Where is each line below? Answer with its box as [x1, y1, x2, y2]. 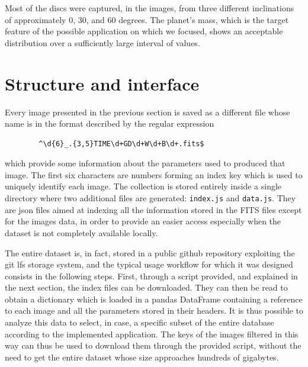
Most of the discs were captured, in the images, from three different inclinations [5, 2, 294, 14]
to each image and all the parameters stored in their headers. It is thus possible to [5, 304, 303, 317]
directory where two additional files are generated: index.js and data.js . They [5, 192, 296, 204]
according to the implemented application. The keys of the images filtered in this [5, 327, 299, 340]
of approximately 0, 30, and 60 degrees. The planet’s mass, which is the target [5, 13, 289, 25]
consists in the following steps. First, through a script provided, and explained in [5, 269, 298, 282]
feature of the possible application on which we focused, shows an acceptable [5, 25, 283, 37]
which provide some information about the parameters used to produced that [5, 157, 285, 169]
